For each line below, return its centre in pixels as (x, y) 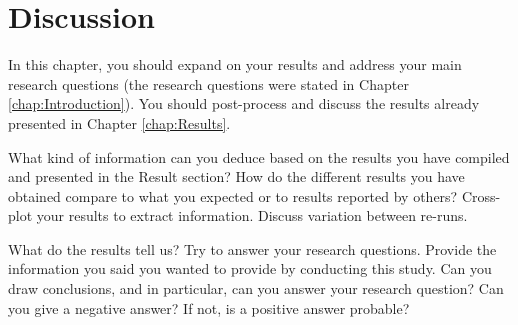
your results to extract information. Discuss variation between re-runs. (252, 215)
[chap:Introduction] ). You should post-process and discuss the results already (244, 103)
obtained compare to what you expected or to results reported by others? (233, 195)
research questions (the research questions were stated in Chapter (208, 83)
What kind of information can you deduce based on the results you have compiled (259, 156)
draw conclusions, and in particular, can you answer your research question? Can (256, 288)
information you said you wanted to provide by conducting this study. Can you (250, 268)
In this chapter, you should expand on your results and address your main (235, 64)
